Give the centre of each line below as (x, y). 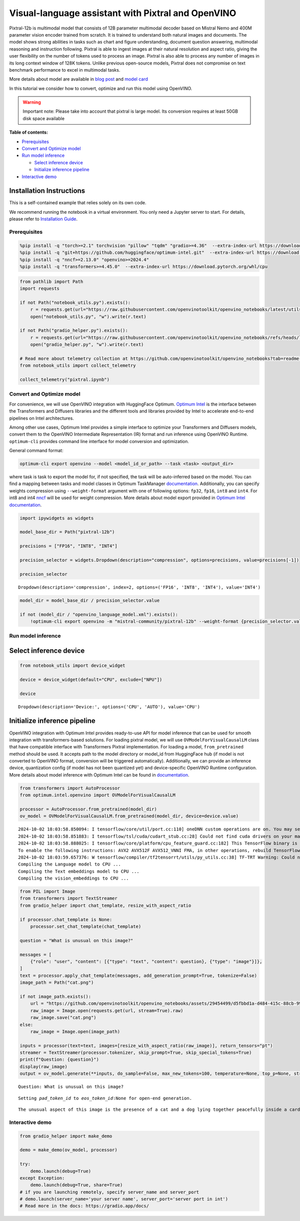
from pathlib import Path (51, 281)
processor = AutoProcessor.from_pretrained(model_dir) (88, 809)
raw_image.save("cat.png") (63, 1018)
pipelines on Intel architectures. (42, 418)
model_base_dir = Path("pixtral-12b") (67, 532)
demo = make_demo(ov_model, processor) (68, 1150)
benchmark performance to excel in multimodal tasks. (65, 70)
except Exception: (42, 1178)
